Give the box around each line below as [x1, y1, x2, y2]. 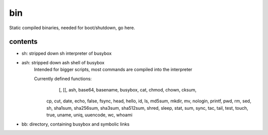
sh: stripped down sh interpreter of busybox [21, 50, 112, 56]
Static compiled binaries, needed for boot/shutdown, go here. [9, 25, 135, 31]
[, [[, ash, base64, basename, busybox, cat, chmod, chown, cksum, [59, 87, 197, 93]
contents [9, 38, 38, 46]
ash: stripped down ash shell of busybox [21, 59, 105, 65]
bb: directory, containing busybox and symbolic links [21, 121, 130, 127]
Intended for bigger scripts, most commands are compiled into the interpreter [34, 67, 193, 73]
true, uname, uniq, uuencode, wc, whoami [46, 112, 133, 118]
